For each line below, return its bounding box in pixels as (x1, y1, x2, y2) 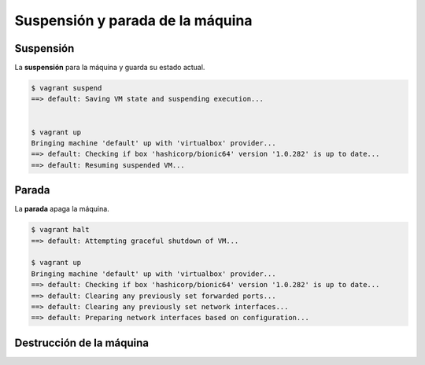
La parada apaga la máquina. (14, 205, 109, 214)
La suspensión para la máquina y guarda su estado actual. (14, 63, 205, 72)
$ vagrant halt (31, 225, 90, 234)
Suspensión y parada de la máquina (14, 12, 253, 29)
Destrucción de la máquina (14, 336, 150, 349)
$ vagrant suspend (31, 83, 102, 93)
